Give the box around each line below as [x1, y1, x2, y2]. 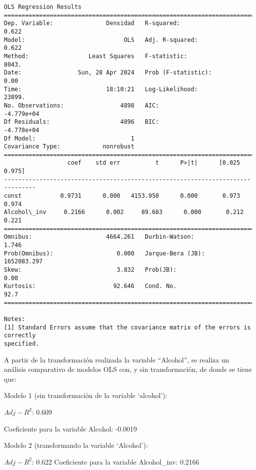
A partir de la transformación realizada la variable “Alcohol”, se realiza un [4, 354, 229, 364]
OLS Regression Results [4, 3, 82, 10]
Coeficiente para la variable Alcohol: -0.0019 [4, 423, 137, 434]
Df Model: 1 [4, 135, 134, 142]
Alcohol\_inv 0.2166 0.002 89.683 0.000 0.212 [4, 209, 244, 216]
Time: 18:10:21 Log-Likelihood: [4, 85, 198, 93]
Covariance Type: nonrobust [4, 143, 134, 150]
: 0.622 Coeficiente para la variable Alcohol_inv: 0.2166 [32, 456, 199, 467]
